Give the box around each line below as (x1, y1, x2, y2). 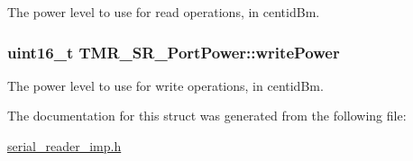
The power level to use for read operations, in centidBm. (7, 3, 320, 21)
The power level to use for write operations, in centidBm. (7, 76, 324, 94)
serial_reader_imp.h (7, 137, 122, 155)
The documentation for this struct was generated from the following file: (7, 106, 407, 125)
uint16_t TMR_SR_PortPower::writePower (7, 40, 340, 63)
